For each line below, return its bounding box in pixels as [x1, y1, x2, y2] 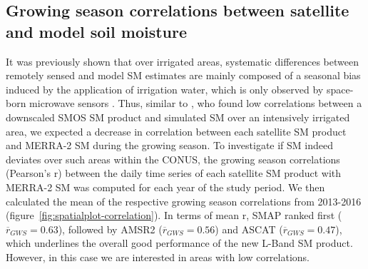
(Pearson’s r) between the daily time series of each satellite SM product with [6, 166, 342, 181]
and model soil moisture [6, 20, 188, 42]
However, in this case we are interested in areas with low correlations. [6, 249, 310, 264]
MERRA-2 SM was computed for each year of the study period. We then [6, 179, 325, 194]
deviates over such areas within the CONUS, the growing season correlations [6, 151, 340, 166]
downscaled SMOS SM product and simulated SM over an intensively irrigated [6, 109, 350, 124]
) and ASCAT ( [215, 221, 283, 236]
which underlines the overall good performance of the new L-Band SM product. [6, 235, 353, 250]
